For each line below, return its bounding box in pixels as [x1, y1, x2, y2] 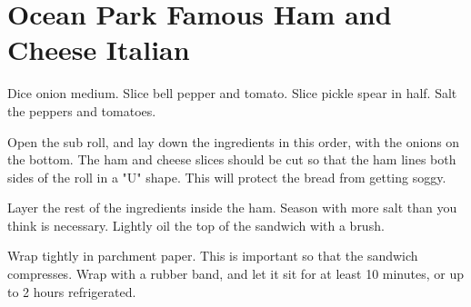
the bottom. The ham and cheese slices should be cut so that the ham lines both [7, 150, 456, 169]
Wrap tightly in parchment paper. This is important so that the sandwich [7, 246, 418, 265]
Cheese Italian [7, 31, 190, 68]
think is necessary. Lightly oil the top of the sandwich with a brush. [7, 215, 385, 234]
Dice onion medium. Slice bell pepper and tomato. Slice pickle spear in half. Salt [7, 84, 457, 103]
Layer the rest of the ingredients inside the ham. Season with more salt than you [7, 198, 457, 217]
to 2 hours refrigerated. [7, 282, 136, 301]
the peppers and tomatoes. [7, 101, 156, 120]
